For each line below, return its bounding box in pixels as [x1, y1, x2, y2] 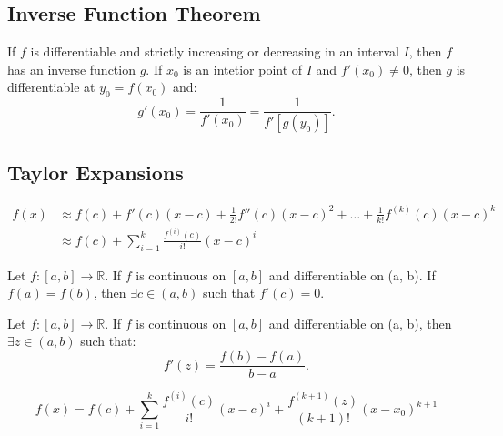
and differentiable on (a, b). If [268, 265, 436, 284]
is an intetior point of [183, 59, 303, 78]
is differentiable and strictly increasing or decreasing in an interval [30, 42, 399, 61]
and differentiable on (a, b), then [268, 313, 452, 332]
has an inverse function [7, 59, 136, 78]
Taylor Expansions [7, 158, 184, 187]
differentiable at [7, 77, 96, 96]
